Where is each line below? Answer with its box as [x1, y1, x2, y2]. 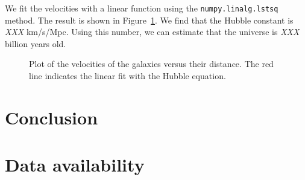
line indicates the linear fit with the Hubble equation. [29, 69, 226, 82]
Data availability [5, 152, 145, 177]
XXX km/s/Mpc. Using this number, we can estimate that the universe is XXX [5, 25, 300, 38]
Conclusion [5, 104, 98, 129]
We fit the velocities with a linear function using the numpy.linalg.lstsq [5, 2, 278, 14]
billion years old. [5, 37, 66, 50]
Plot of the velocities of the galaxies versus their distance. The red [29, 57, 274, 70]
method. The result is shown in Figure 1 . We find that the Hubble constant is [5, 13, 294, 26]
